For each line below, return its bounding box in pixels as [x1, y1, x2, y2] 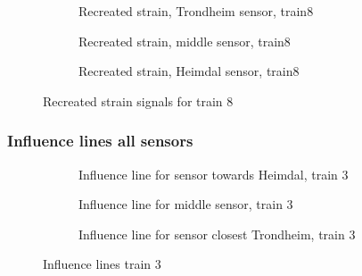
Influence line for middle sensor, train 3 [78, 195, 293, 213]
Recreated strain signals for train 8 [43, 91, 234, 110]
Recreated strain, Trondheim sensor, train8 [78, 2, 314, 20]
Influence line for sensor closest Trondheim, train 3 [78, 224, 356, 243]
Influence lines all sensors [7, 130, 193, 152]
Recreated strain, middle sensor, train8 [78, 31, 291, 50]
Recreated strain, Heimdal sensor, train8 [78, 62, 300, 80]
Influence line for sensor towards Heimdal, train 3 [78, 164, 349, 183]
